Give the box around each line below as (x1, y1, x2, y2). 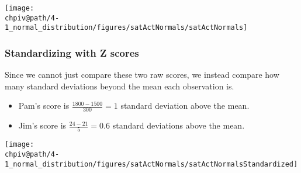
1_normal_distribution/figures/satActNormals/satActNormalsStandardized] (5, 160, 298, 168)
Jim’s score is (18, 119, 67, 132)
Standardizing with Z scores (5, 45, 139, 60)
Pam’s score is (18, 99, 70, 112)
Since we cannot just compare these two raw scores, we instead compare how (5, 68, 279, 81)
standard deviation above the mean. (120, 99, 250, 112)
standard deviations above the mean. (112, 119, 245, 132)
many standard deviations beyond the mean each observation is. (5, 79, 234, 92)
